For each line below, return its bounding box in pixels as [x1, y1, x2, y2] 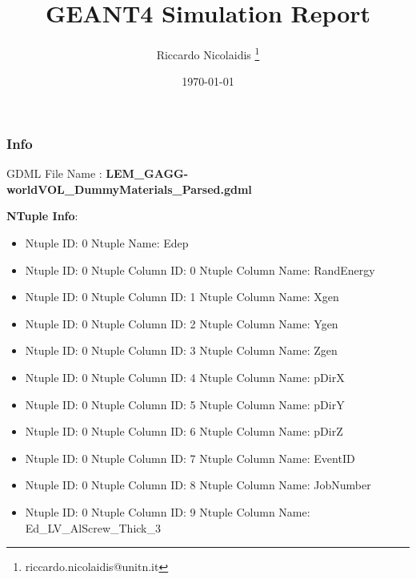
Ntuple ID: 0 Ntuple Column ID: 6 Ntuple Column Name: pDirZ [25, 423, 343, 440]
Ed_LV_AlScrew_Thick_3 [25, 519, 162, 536]
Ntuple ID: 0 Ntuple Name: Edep [25, 235, 189, 251]
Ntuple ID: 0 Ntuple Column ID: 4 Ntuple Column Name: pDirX [25, 369, 345, 386]
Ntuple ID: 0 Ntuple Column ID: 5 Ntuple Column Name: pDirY [25, 396, 345, 412]
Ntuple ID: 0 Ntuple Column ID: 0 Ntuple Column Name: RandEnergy [25, 261, 375, 278]
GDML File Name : [6, 165, 102, 182]
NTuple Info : [6, 207, 78, 224]
